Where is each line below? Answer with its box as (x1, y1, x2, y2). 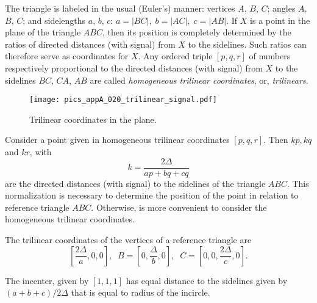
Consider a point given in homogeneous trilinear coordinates (5, 133, 230, 146)
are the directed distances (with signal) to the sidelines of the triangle (5, 177, 266, 189)
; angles (267, 2, 296, 14)
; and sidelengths (23, 13, 86, 26)
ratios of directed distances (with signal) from (5, 37, 176, 50)
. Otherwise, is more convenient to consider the (91, 200, 267, 213)
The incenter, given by (5, 274, 89, 287)
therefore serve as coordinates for (5, 49, 129, 62)
